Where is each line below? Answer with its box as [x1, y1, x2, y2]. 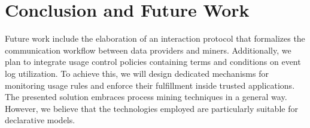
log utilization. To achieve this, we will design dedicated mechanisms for [5, 67, 269, 79]
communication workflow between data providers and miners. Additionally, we [5, 43, 291, 56]
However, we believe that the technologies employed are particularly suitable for [5, 102, 298, 114]
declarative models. [5, 114, 75, 126]
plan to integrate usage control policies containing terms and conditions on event [5, 55, 301, 68]
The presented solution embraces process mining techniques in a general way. [5, 90, 287, 103]
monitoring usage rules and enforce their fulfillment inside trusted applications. [5, 79, 295, 91]
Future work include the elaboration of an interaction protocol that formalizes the [5, 32, 305, 45]
